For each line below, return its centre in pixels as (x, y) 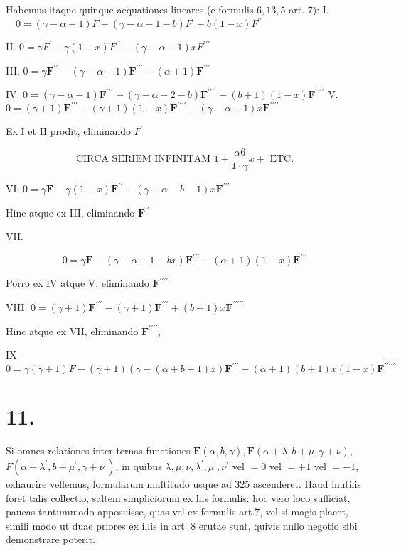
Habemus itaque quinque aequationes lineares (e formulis (130, 9)
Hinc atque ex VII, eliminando (72, 331)
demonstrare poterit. (50, 539)
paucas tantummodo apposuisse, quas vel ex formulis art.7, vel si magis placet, (177, 512)
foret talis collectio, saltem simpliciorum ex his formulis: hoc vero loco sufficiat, (178, 497)
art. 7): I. (309, 9)
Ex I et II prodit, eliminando (69, 131)
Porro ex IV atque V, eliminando (77, 283)
